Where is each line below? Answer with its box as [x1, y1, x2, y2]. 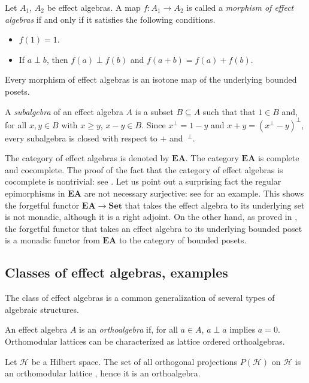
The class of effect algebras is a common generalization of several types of [5, 291, 275, 304]
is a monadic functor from [5, 234, 100, 246]
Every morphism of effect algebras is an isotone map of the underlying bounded [5, 73, 297, 86]
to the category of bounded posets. [119, 234, 247, 246]
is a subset [135, 105, 174, 117]
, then [46, 53, 68, 65]
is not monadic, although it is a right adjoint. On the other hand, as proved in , [5, 210, 298, 223]
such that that [202, 105, 256, 117]
